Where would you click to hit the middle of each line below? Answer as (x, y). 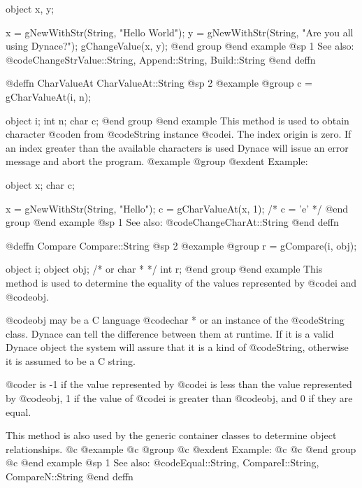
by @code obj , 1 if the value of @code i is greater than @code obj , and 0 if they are (179, 398)
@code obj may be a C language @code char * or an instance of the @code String (175, 320)
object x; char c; (40, 184)
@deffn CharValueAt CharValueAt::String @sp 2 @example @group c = (159, 83)
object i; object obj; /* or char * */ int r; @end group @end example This (164, 269)
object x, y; (30, 8)
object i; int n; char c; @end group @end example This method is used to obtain (178, 120)
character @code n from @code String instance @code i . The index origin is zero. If (179, 134)
